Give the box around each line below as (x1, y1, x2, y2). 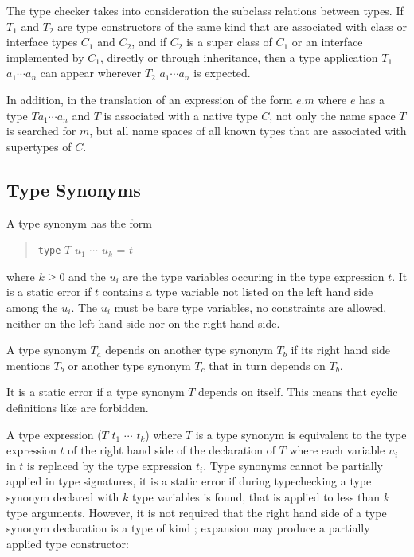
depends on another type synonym (105, 341, 273, 358)
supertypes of (6, 138, 72, 154)
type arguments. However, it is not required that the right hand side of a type (6, 504, 387, 520)
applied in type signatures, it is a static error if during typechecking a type (6, 473, 372, 489)
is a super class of (186, 33, 272, 50)
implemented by (6, 49, 84, 65)
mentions (6, 356, 50, 373)
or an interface (291, 33, 363, 50)
